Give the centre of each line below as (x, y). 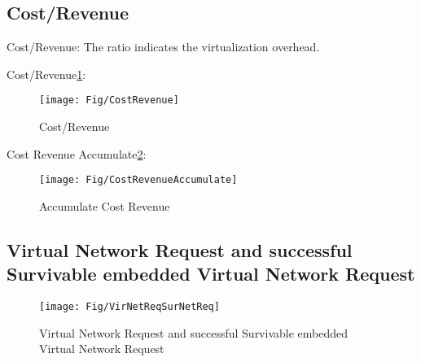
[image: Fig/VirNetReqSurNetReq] (129, 307)
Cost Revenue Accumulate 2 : (77, 153)
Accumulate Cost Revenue (105, 205)
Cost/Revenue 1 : (46, 74)
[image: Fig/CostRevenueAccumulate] (138, 180)
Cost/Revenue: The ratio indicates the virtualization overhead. (163, 47)
